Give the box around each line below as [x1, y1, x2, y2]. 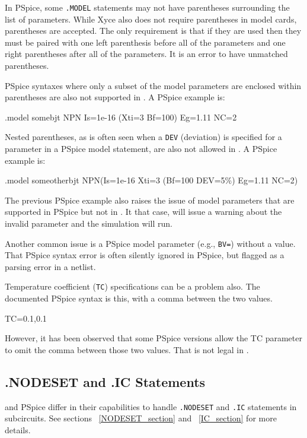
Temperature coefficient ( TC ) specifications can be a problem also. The [5, 280, 260, 293]
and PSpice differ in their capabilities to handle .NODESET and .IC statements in [5, 400, 297, 412]
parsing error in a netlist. [5, 260, 96, 272]
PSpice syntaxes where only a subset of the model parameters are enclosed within [5, 79, 302, 91]
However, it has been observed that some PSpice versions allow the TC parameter [5, 332, 302, 344]
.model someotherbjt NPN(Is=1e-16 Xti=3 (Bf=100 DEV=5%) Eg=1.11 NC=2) [5, 174, 298, 186]
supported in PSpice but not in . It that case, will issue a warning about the [5, 205, 282, 218]
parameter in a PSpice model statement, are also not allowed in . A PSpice [5, 142, 277, 155]
